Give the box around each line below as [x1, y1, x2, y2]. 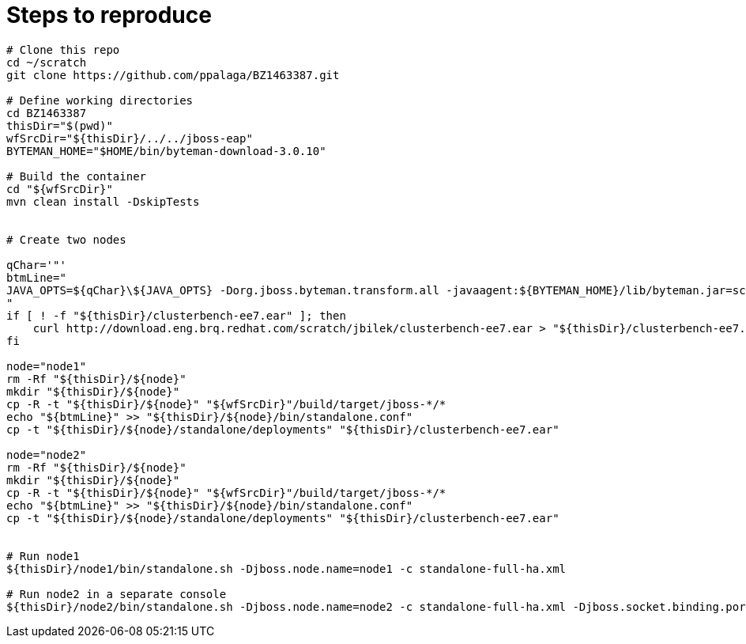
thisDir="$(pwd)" [6, 119, 113, 132]
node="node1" [6, 359, 87, 373]
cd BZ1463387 [6, 106, 87, 119]
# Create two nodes [6, 233, 126, 246]
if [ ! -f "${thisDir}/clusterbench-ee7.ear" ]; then [6, 309, 346, 322]
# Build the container [6, 169, 147, 183]
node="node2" [6, 448, 87, 461]
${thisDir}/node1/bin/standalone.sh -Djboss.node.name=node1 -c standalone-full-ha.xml [6, 562, 567, 575]
